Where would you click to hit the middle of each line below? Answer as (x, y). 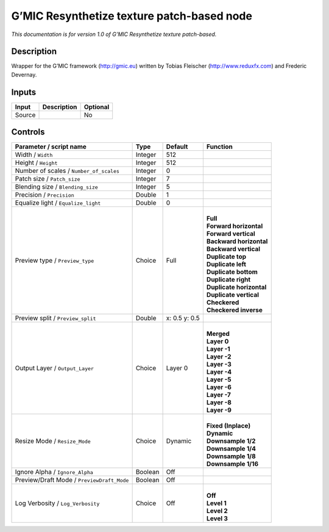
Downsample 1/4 (231, 449)
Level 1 (216, 503)
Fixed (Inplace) (228, 426)
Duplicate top (226, 257)
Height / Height (36, 163)
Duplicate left (226, 264)
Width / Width (34, 155)
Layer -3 (219, 365)
